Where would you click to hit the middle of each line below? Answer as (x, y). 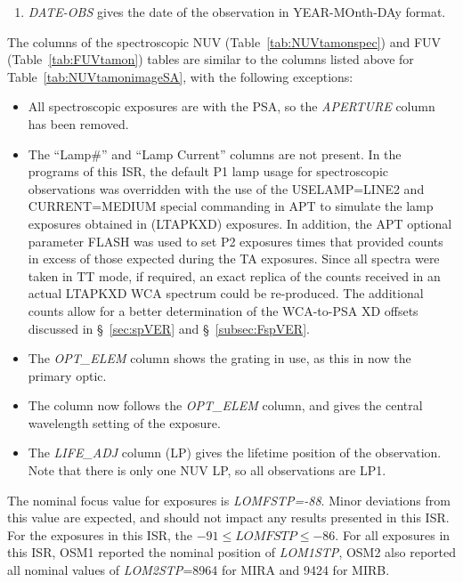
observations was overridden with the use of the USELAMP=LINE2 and (226, 188)
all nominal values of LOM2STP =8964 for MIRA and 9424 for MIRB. (199, 570)
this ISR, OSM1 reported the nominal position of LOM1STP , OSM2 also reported (231, 552)
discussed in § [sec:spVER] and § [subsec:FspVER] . (169, 328)
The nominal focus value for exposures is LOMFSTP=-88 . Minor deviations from (229, 500)
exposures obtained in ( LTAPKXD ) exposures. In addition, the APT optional (240, 223)
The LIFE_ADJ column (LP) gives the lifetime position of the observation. (235, 453)
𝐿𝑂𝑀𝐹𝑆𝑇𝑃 (266, 536)
